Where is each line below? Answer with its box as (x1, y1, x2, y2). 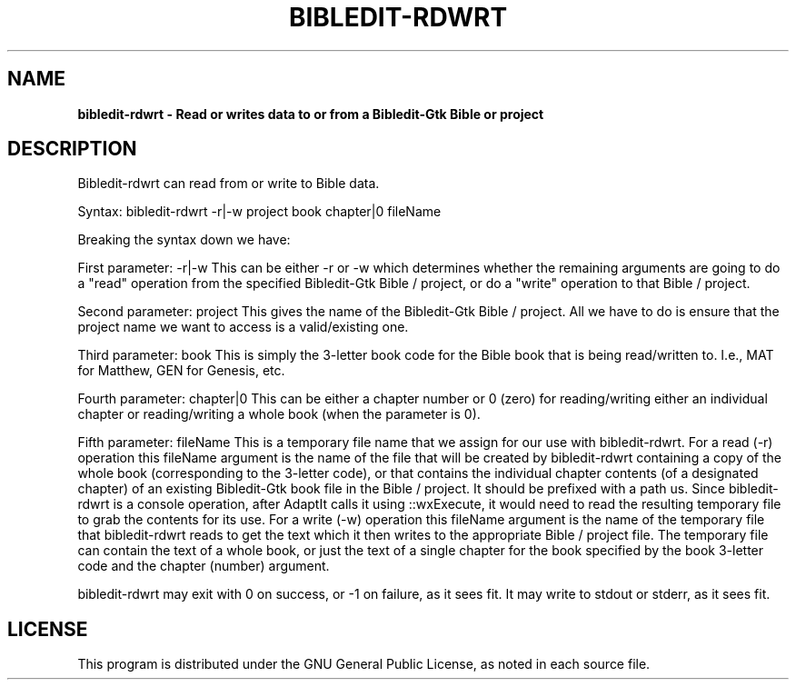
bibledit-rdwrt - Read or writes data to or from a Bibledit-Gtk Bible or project (77, 105, 544, 122)
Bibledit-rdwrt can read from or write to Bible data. (77, 175, 380, 192)
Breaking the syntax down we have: (77, 232, 291, 248)
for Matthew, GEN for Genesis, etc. (77, 363, 285, 379)
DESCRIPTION (7, 137, 137, 161)
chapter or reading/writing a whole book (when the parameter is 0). (77, 406, 481, 423)
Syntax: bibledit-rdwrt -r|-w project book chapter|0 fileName (77, 204, 442, 220)
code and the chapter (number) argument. (77, 558, 330, 574)
